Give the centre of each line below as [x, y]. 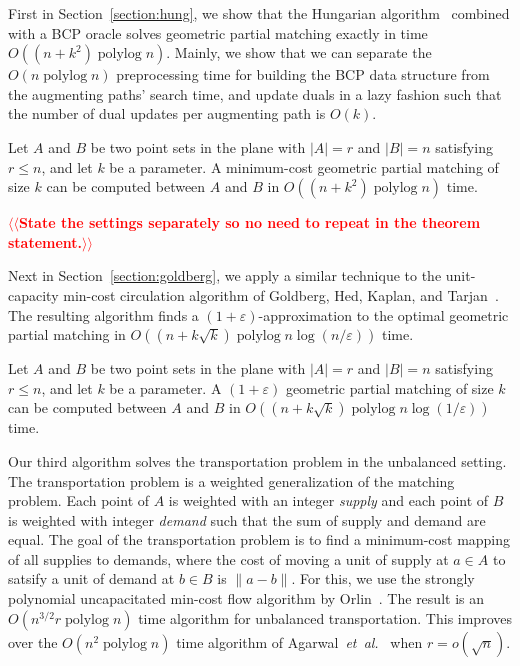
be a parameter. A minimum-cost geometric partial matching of [304, 166]
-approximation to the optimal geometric [383, 314]
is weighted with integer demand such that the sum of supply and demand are [247, 519]
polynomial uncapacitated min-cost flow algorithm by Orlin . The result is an [246, 598]
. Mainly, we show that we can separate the [299, 52]
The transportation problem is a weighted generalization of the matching [231, 480]
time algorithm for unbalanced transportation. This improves [325, 617]
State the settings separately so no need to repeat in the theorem [249, 222]
